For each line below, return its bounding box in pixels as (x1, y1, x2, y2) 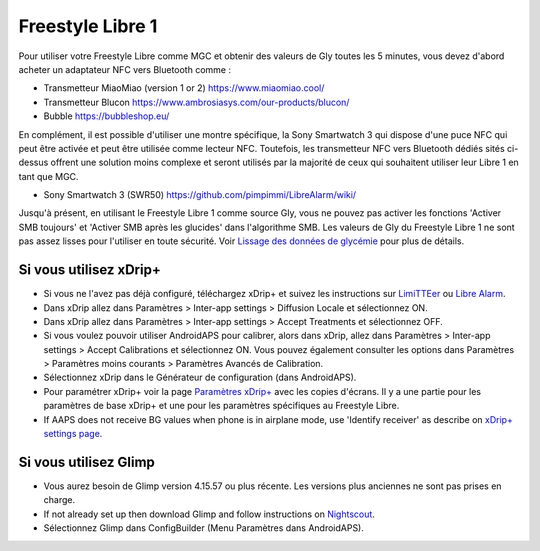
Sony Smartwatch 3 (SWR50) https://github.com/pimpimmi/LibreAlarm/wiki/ (43, 189, 357, 201)
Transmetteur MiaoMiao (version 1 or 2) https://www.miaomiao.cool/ (43, 82, 325, 94)
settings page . (43, 428, 103, 440)
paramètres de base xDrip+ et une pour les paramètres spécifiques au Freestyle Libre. (43, 400, 400, 412)
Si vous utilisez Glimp (18, 453, 155, 470)
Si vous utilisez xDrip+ (18, 261, 162, 279)
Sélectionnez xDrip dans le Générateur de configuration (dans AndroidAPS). (43, 371, 357, 384)
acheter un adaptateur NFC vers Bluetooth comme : (18, 63, 232, 75)
